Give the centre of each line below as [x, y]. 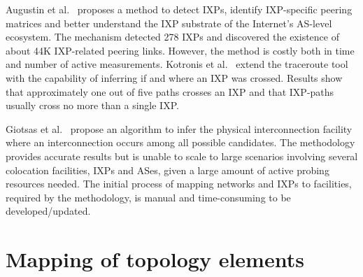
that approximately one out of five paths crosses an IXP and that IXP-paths [170, 91]
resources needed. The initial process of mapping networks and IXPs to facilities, [179, 184]
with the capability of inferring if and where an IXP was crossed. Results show [174, 77]
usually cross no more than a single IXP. [92, 105]
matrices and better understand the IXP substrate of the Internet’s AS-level [169, 23]
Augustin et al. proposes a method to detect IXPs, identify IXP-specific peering [179, 9]
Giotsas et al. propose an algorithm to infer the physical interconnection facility [179, 128]
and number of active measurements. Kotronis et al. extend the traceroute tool [177, 64]
